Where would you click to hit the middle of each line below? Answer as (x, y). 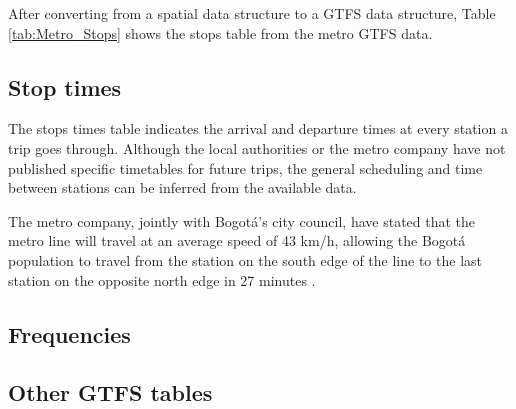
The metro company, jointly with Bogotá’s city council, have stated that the (242, 220)
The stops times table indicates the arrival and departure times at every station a (258, 128)
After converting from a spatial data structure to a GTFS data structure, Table (252, 13)
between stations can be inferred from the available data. (182, 187)
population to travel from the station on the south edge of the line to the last (245, 259)
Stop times (65, 86)
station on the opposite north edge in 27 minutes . (162, 279)
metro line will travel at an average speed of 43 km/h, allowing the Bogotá (237, 240)
